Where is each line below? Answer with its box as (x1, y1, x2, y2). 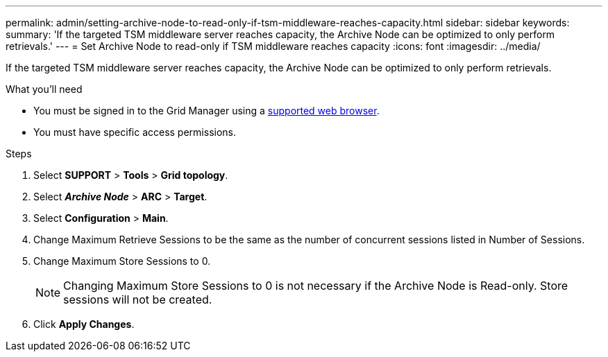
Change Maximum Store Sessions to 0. (33, 255, 211, 267)
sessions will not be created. (63, 293, 212, 306)
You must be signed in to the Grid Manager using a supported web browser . (33, 105, 380, 116)
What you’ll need (6, 83, 83, 95)
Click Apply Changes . (33, 318, 135, 330)
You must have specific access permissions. (33, 126, 237, 138)
